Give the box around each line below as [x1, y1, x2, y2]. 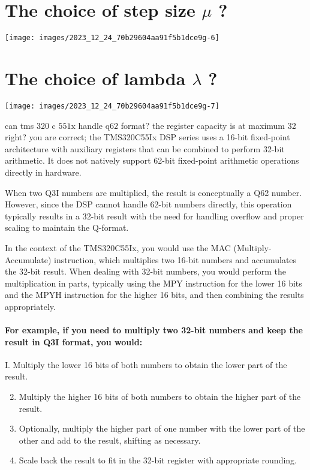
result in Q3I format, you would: [5, 335, 143, 348]
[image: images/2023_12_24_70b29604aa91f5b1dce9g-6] [5, 34, 219, 43]
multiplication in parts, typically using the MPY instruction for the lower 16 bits [5, 276, 302, 289]
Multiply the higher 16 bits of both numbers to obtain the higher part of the [19, 390, 301, 403]
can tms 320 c [5, 119, 56, 131]
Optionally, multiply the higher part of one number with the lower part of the [19, 422, 305, 435]
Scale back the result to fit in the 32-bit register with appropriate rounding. [19, 454, 297, 466]
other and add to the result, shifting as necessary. [19, 433, 201, 446]
